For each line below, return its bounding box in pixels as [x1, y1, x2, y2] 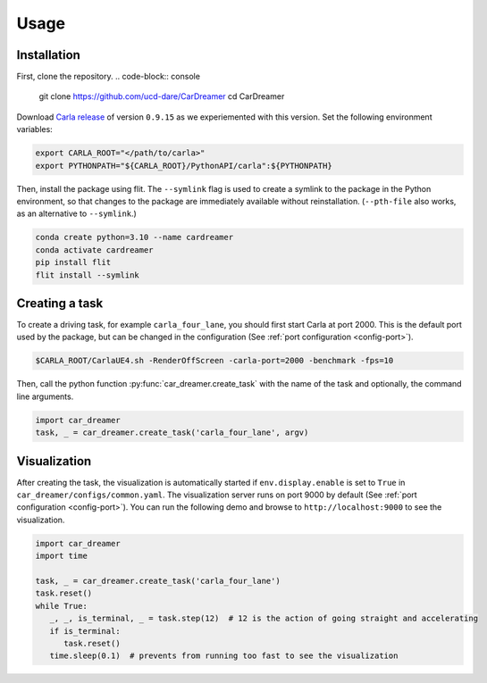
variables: [16, 124, 53, 135]
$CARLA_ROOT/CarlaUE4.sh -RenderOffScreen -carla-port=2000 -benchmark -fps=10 [35, 355, 394, 366]
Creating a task [16, 296, 104, 311]
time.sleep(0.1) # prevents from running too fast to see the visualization [49, 651, 399, 661]
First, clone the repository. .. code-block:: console [16, 71, 201, 82]
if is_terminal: [49, 626, 121, 636]
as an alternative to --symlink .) [16, 208, 138, 219]
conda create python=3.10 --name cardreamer [35, 232, 234, 243]
